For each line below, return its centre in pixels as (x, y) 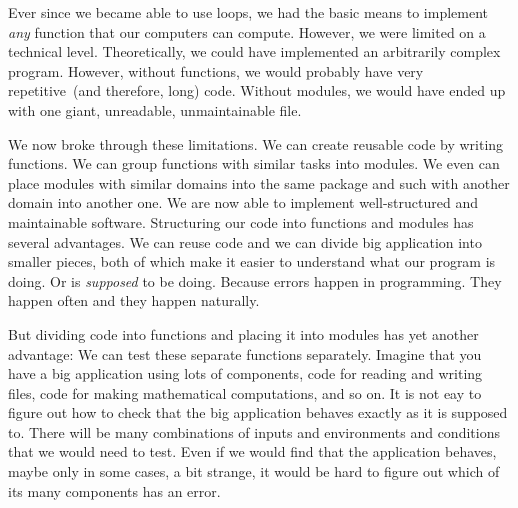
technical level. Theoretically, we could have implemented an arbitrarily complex (254, 51)
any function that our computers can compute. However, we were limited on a (247, 31)
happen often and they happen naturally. (134, 300)
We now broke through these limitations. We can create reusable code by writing (256, 143)
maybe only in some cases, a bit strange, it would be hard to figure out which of (254, 471)
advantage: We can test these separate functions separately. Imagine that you (245, 353)
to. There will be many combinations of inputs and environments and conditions (254, 431)
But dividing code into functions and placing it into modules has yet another (243, 333)
